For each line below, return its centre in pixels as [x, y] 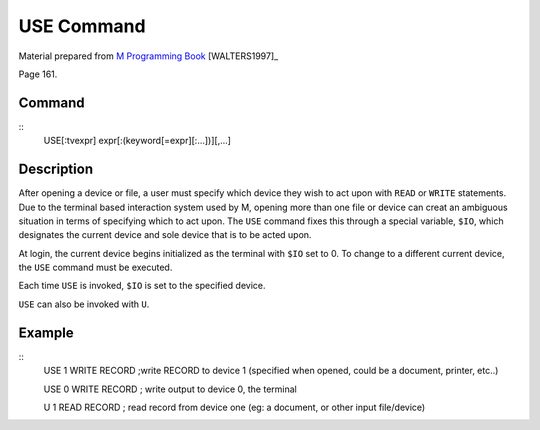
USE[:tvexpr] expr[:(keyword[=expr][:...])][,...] [137, 141]
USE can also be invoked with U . [84, 304]
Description [56, 169]
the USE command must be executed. [95, 267]
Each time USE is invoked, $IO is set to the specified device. [142, 286]
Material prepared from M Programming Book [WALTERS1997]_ [148, 56]
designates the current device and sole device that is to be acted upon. [165, 235]
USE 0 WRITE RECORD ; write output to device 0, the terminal [170, 389]
